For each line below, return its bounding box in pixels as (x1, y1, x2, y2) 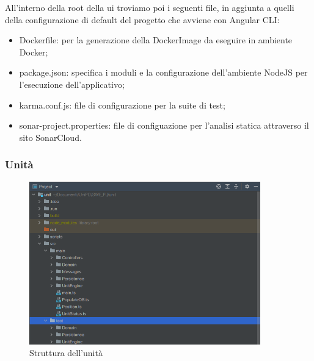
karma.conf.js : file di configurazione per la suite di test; (19, 98, 225, 111)
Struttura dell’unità (29, 346, 103, 359)
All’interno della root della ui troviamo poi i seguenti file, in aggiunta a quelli (5, 1, 294, 13)
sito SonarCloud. (19, 130, 82, 143)
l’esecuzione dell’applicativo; (19, 77, 125, 90)
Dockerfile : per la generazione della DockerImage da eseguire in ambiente (19, 34, 293, 46)
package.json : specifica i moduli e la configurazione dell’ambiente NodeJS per (19, 66, 308, 79)
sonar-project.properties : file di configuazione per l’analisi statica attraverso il (19, 119, 309, 132)
